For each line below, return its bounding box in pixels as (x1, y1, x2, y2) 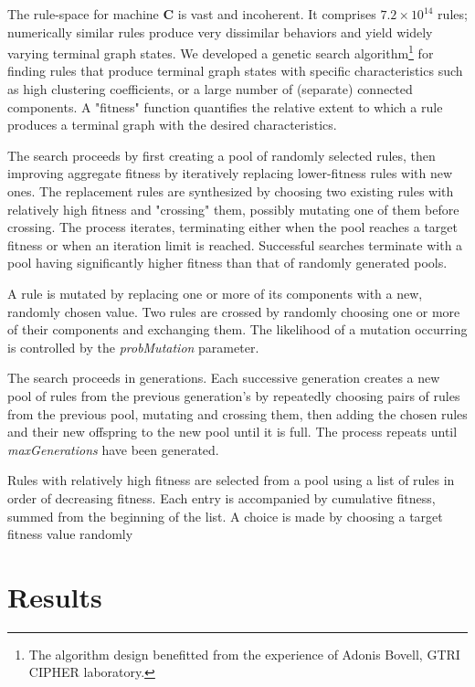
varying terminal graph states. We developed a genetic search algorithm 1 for (7, 41, 434, 62)
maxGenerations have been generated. (7, 439, 219, 459)
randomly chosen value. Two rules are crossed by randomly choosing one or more (7, 301, 460, 321)
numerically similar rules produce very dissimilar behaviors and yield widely (7, 22, 433, 41)
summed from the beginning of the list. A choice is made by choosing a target (7, 506, 443, 525)
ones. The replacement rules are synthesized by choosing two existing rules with (7, 182, 454, 200)
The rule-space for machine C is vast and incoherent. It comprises (7, 5, 376, 23)
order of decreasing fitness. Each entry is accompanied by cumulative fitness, (7, 488, 436, 507)
